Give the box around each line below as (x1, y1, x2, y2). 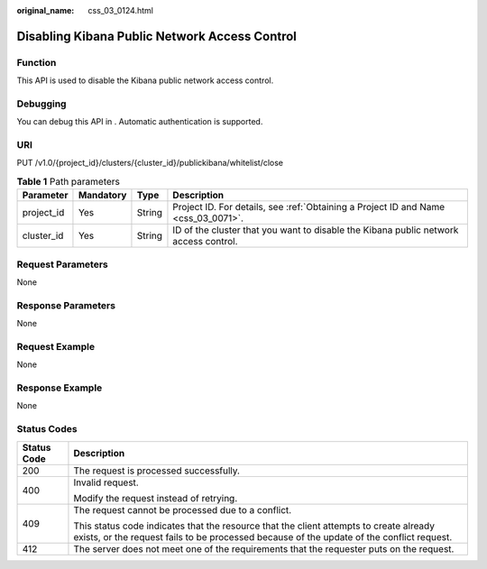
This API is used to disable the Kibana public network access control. (16, 75, 274, 86)
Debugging (16, 97, 67, 110)
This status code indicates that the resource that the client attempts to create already (73, 519, 435, 532)
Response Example (16, 381, 103, 394)
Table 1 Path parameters (16, 176, 121, 188)
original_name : (16, 5, 75, 15)
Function (16, 56, 57, 69)
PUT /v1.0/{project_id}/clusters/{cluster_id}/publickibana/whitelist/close (16, 158, 284, 169)
